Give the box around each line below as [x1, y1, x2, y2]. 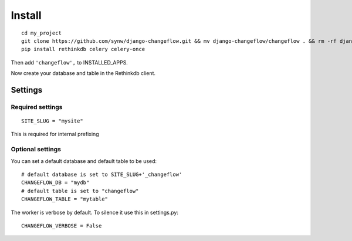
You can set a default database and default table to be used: [11, 157, 157, 164]
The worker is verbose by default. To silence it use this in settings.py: [11, 209, 179, 216]
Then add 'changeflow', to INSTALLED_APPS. [11, 59, 128, 66]
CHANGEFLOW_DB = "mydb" [21, 179, 90, 186]
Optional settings [11, 145, 62, 154]
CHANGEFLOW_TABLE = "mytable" [21, 196, 109, 202]
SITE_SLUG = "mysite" [21, 118, 83, 124]
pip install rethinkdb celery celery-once [21, 46, 145, 53]
